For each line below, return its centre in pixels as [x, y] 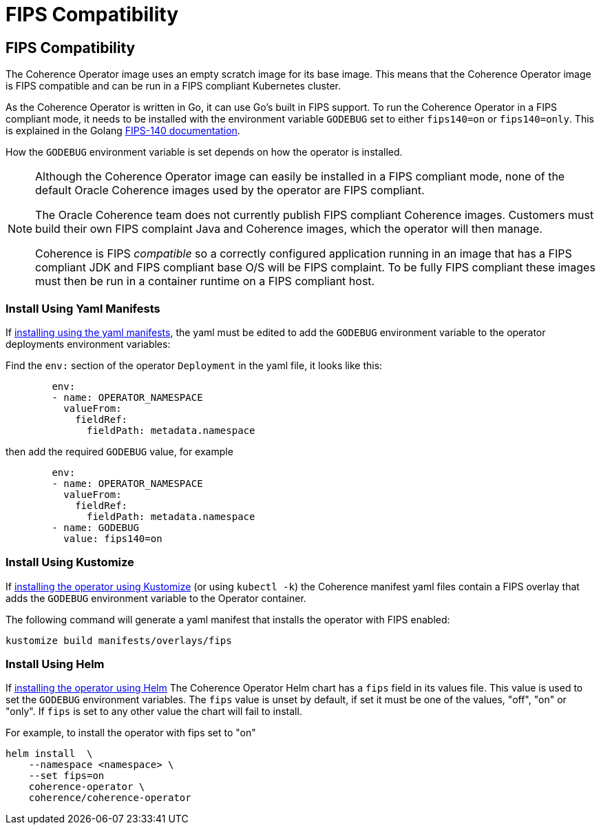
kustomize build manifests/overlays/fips [119, 640]
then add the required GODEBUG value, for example [119, 451]
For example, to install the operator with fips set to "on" [131, 733]
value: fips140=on [113, 538]
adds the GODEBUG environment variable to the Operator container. [156, 598]
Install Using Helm [55, 664]
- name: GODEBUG [95, 527]
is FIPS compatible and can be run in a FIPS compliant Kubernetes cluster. [173, 86]
